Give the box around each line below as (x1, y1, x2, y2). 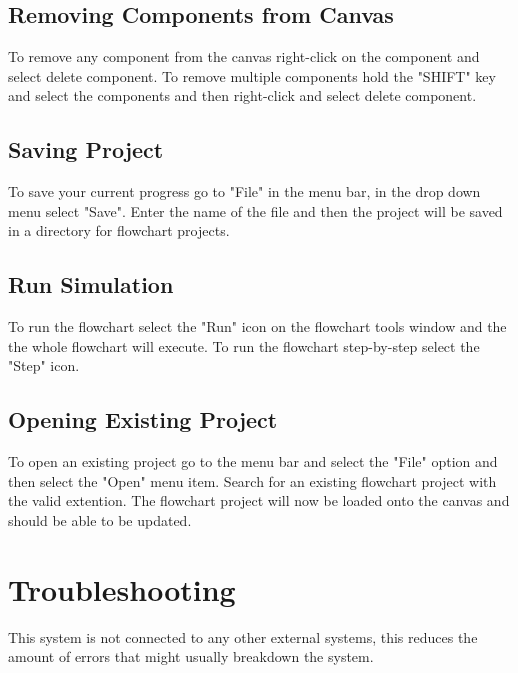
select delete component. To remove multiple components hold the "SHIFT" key (8, 65, 496, 86)
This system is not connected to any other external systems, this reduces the (8, 626, 478, 647)
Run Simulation (8, 269, 174, 300)
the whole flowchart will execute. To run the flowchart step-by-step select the (8, 335, 480, 356)
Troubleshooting (8, 568, 236, 609)
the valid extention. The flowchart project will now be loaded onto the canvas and (8, 490, 510, 511)
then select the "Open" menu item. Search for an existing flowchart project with (8, 470, 497, 491)
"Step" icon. (8, 355, 80, 376)
